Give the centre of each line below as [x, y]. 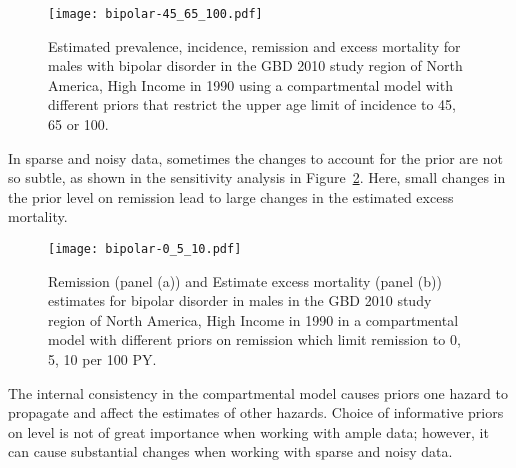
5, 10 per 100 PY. [102, 359]
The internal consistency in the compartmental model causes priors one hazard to [258, 392]
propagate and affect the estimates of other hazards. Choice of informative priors [256, 412]
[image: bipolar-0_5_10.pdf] [145, 249]
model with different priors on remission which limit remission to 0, [254, 339]
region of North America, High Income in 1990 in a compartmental [253, 319]
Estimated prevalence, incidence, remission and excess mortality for [254, 45]
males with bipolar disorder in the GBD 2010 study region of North [255, 65]
